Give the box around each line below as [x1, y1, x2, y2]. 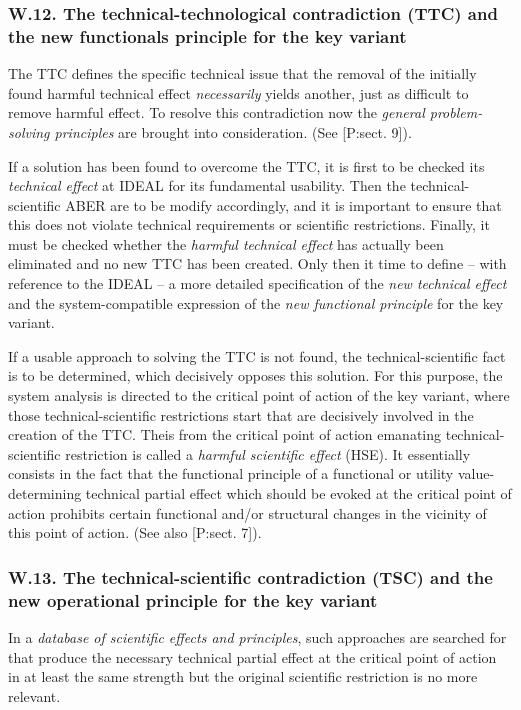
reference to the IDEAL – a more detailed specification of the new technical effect [8, 273, 507, 294]
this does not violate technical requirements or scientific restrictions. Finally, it [8, 214, 490, 235]
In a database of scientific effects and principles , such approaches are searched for [8, 626, 507, 647]
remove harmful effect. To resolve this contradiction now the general [8, 102, 425, 123]
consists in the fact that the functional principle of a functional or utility [8, 463, 454, 484]
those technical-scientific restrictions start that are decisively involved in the [8, 404, 474, 425]
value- [457, 463, 495, 484]
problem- [429, 102, 483, 123]
